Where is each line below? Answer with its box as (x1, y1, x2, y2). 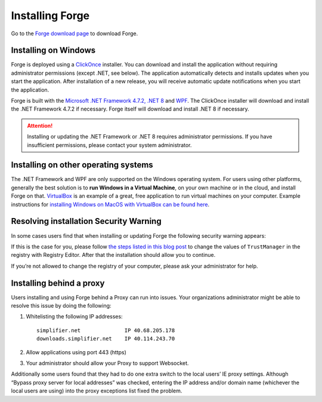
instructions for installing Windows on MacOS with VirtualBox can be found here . (11, 201, 210, 208)
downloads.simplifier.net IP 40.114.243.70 (36, 335, 175, 342)
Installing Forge (11, 9, 90, 22)
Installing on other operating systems (11, 160, 153, 170)
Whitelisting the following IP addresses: (26, 313, 123, 320)
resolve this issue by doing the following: (11, 302, 112, 309)
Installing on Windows (11, 45, 96, 56)
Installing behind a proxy (11, 278, 105, 288)
